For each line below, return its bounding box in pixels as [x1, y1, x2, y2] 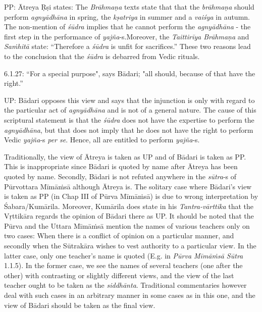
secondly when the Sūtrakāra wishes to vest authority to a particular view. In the [4, 240, 256, 251]
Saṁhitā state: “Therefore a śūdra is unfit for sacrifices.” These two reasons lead [4, 41, 251, 51]
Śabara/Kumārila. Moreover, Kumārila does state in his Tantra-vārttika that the [4, 200, 254, 211]
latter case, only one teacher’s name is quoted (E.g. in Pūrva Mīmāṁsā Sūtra [4, 250, 243, 261]
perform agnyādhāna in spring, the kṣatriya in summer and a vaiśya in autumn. [4, 11, 250, 22]
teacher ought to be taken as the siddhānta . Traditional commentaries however [4, 280, 247, 290]
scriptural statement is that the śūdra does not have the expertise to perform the [4, 114, 254, 125]
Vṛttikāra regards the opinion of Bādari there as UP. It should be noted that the [4, 211, 254, 221]
